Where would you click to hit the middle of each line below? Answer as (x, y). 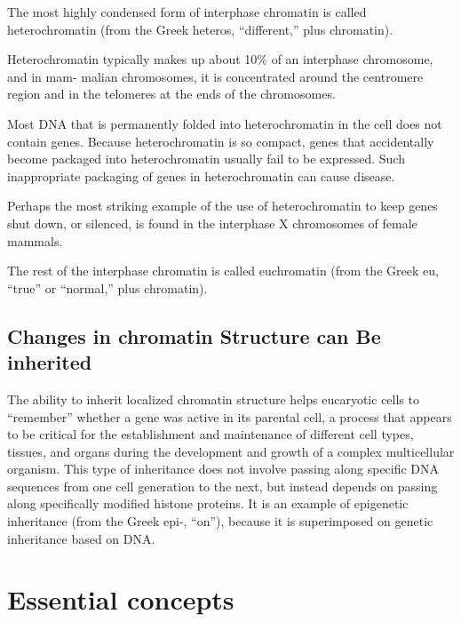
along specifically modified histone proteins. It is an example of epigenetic (208, 503)
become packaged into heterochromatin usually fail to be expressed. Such (206, 159)
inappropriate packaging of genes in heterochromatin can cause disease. (201, 175)
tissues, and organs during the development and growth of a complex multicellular (231, 451)
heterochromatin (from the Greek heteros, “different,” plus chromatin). (200, 29)
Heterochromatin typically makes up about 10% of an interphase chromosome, (220, 59)
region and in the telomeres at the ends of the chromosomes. (171, 94)
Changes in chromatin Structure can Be (194, 335)
